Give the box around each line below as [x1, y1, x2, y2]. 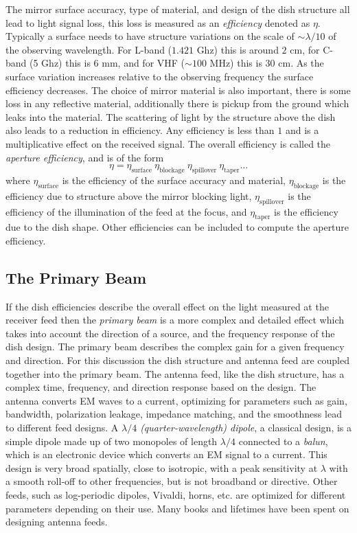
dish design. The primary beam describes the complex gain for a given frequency [5, 339, 345, 354]
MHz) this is [209, 56, 262, 70]
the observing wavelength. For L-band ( [5, 42, 172, 56]
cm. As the [278, 56, 324, 70]
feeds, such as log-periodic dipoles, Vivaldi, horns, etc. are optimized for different [5, 488, 346, 502]
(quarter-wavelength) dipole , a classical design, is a [140, 420, 352, 435]
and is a [285, 123, 319, 137]
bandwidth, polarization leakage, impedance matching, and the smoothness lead [5, 407, 342, 421]
